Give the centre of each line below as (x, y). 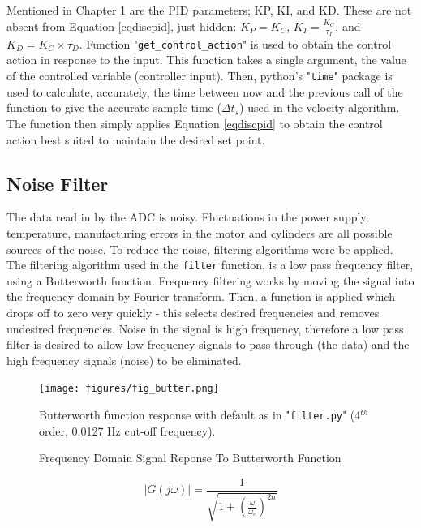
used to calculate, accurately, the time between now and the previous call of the (205, 91)
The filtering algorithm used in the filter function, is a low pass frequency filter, (210, 265)
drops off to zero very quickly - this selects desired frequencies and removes (193, 312)
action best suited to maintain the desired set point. (136, 139)
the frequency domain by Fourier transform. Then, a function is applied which (201, 296)
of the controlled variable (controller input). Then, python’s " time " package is (200, 76)
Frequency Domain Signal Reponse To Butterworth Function (190, 458)
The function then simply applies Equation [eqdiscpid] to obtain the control (195, 123)
